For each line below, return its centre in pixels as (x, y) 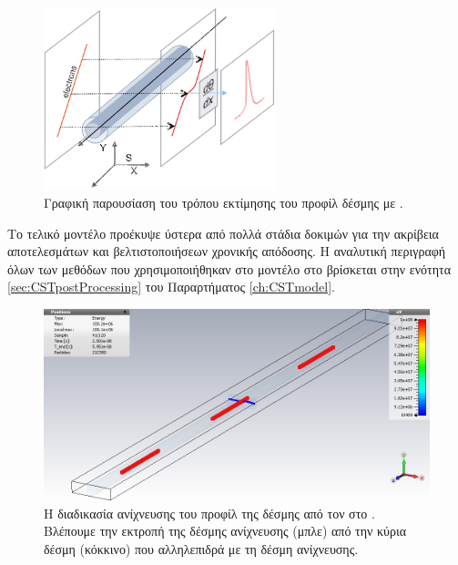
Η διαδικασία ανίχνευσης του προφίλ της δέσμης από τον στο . (209, 513)
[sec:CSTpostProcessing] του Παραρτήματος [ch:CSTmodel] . (171, 287)
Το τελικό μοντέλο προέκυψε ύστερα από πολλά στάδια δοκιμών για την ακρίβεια (223, 233)
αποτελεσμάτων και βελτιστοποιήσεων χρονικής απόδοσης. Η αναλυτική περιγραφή (227, 251)
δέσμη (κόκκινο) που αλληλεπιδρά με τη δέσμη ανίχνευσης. (201, 549)
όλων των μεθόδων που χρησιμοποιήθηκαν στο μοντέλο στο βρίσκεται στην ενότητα (229, 268)
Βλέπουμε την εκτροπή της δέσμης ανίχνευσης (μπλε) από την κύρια (225, 531)
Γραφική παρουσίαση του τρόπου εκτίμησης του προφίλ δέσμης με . (224, 202)
